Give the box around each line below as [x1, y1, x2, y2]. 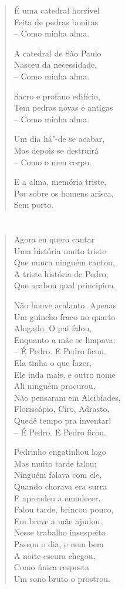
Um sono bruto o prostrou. [13, 572, 110, 584]
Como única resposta [13, 561, 89, 573]
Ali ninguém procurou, [13, 380, 96, 392]
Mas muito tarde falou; [13, 457, 97, 469]
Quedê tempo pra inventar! [13, 414, 112, 426]
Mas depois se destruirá [13, 144, 99, 156]
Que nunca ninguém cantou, [13, 256, 115, 268]
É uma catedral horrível [13, 4, 100, 16]
